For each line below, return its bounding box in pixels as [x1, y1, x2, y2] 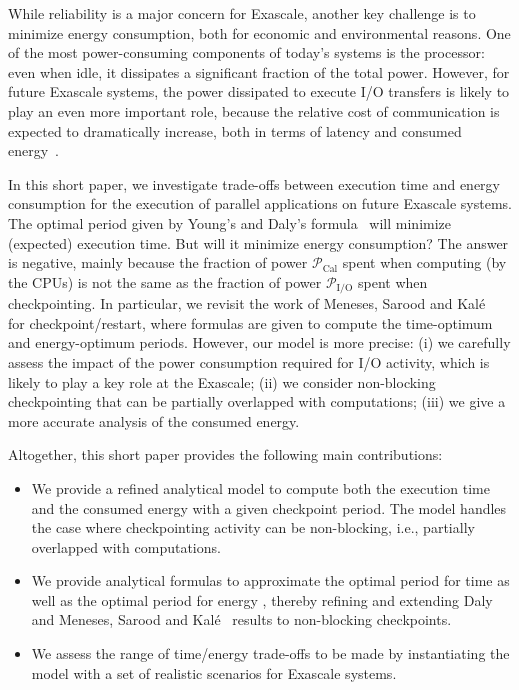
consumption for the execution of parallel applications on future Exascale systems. [8, 193, 513, 214]
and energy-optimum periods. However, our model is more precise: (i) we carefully [8, 332, 511, 353]
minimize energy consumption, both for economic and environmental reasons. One [8, 22, 511, 43]
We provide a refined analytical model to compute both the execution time [31, 477, 490, 498]
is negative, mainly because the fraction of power [8, 252, 308, 273]
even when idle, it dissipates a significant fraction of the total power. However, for [8, 61, 510, 82]
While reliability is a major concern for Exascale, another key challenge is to [8, 3, 476, 23]
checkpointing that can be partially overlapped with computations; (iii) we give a [8, 391, 506, 412]
